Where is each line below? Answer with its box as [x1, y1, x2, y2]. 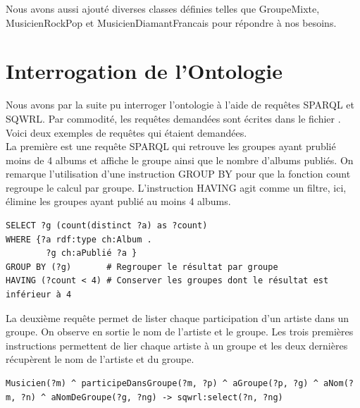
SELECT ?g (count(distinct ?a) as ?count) [6, 221, 208, 231]
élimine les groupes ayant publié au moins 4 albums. [6, 194, 231, 209]
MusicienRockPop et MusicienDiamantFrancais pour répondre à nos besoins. [6, 15, 337, 30]
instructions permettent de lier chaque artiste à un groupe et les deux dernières [6, 338, 348, 352]
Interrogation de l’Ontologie [6, 56, 283, 85]
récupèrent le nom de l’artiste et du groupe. [6, 352, 194, 366]
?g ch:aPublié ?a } [46, 248, 137, 259]
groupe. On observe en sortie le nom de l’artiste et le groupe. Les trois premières [6, 324, 354, 339]
